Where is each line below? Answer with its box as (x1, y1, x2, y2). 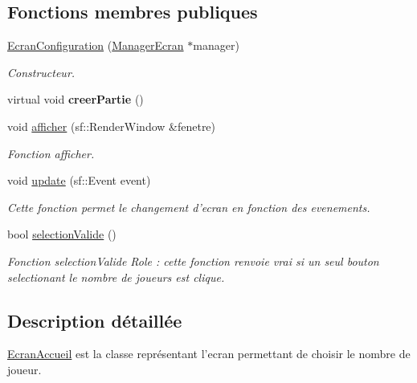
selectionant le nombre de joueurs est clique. (7, 268, 225, 285)
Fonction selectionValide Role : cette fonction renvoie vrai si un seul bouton (7, 252, 379, 269)
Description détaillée (7, 308, 182, 332)
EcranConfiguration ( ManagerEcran (7, 37, 184, 54)
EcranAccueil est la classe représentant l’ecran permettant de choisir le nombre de (7, 345, 411, 362)
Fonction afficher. (7, 145, 95, 161)
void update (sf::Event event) (7, 172, 151, 189)
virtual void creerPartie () (7, 91, 144, 108)
